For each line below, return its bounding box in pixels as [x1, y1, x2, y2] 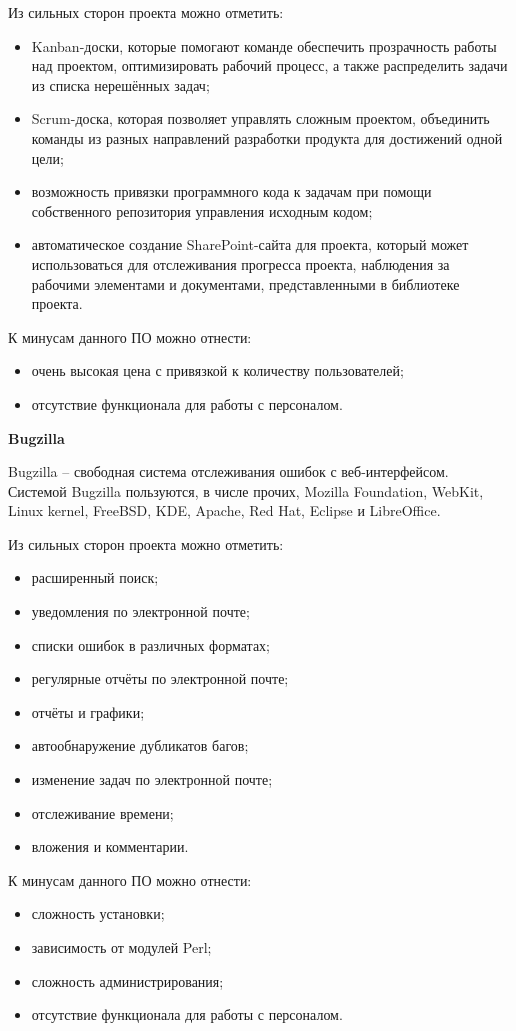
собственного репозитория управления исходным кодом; [31, 200, 373, 221]
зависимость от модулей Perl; [31, 937, 212, 957]
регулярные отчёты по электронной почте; [31, 668, 289, 689]
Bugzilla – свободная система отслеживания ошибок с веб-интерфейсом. [8, 461, 449, 482]
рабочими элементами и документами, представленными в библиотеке [31, 273, 460, 294]
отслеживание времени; [31, 802, 174, 823]
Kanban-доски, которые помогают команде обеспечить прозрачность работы [31, 35, 497, 56]
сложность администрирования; [31, 970, 224, 991]
